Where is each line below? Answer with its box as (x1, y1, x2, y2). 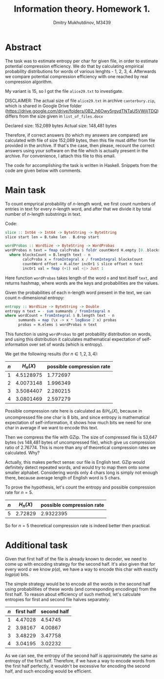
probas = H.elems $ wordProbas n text (18, 322, 97, 328)
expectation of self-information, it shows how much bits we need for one (5, 419, 151, 425)
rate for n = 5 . (5, 489, 33, 495)
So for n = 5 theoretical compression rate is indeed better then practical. (5, 523, 151, 529)
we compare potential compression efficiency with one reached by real (5, 73, 148, 79)
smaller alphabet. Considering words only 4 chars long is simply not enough (5, 470, 158, 475)
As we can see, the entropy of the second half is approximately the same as (5, 653, 158, 658)
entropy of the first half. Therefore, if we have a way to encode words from (5, 658, 155, 664)
